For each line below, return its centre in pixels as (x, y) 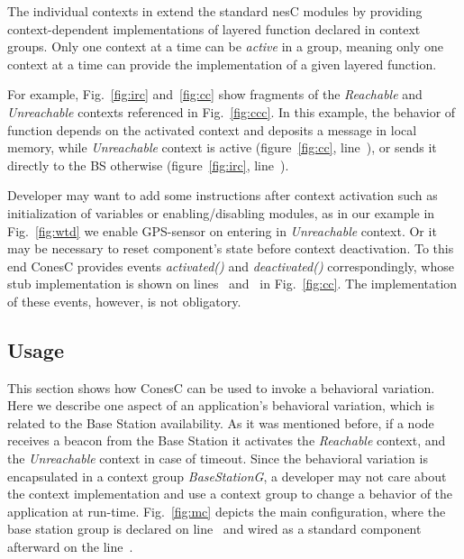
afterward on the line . (70, 547)
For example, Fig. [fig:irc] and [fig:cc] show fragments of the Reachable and (215, 94)
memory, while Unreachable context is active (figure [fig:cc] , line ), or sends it (222, 147)
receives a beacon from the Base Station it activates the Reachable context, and (227, 440)
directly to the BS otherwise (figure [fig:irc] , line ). (148, 165)
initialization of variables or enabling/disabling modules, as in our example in (221, 212)
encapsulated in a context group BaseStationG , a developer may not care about (227, 476)
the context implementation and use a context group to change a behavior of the (230, 494)
